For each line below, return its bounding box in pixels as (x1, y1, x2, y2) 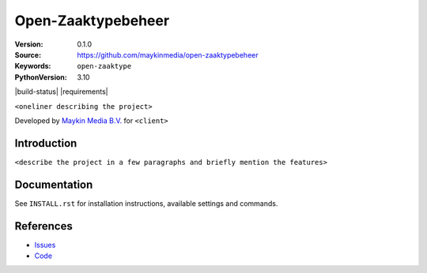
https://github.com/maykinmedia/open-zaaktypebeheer (77, 50, 259, 59)
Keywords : (14, 62, 51, 71)
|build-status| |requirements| (14, 87, 108, 96)
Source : (14, 50, 42, 59)
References (14, 219, 73, 233)
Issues (34, 240, 56, 249)
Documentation (14, 178, 93, 191)
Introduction (14, 136, 77, 150)
